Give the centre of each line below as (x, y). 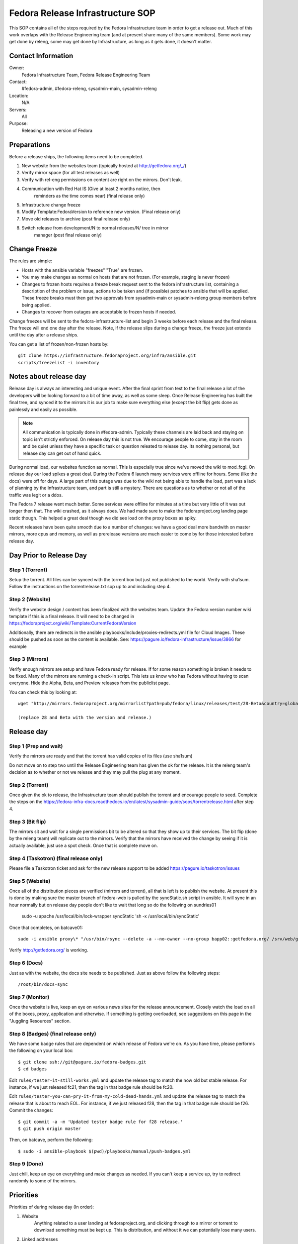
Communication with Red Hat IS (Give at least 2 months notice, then (91, 189)
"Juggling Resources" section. (40, 1021)
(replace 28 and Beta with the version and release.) (85, 717)
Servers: (18, 109)
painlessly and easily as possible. (43, 409)
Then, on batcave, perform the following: (51, 1140)
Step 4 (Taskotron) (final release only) (56, 858)
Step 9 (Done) (26, 1164)
